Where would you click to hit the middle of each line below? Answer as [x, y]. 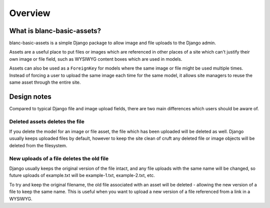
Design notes [30, 96]
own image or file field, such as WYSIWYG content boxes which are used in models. [96, 59]
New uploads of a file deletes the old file [59, 158]
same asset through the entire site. [45, 82]
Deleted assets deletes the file [47, 121]
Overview [30, 13]
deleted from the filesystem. [38, 145]
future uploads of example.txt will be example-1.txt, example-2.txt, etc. [82, 175]
